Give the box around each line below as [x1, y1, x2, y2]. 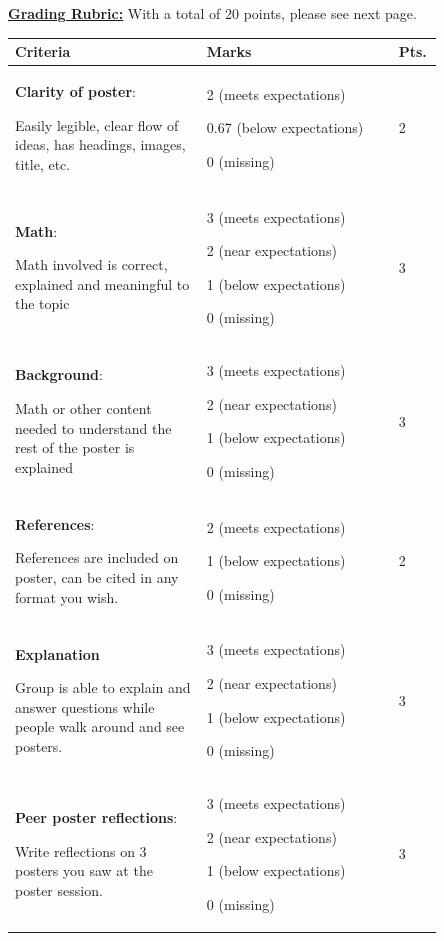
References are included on [15, 547, 179, 568]
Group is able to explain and [15, 677, 191, 698]
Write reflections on [15, 840, 135, 861]
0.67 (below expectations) [206, 117, 364, 138]
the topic [15, 293, 70, 314]
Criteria [15, 41, 71, 62]
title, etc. [15, 153, 71, 174]
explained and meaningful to [15, 273, 190, 294]
